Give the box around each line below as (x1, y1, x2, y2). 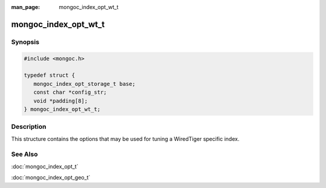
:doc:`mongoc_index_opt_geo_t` (11, 174, 91, 181)
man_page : (11, 4, 40, 10)
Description (11, 123, 46, 131)
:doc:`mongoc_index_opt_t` (11, 163, 78, 170)
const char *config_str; (33, 89, 107, 96)
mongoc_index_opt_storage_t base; (33, 80, 136, 87)
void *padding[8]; (33, 97, 88, 104)
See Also (11, 150, 38, 158)
